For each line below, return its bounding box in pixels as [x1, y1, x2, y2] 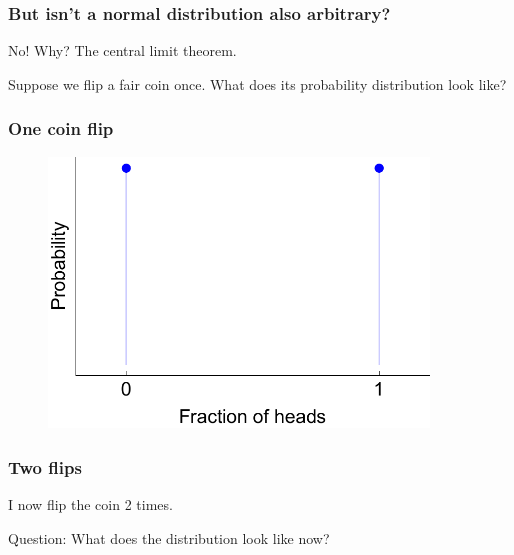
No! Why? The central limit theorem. [8, 40, 237, 61]
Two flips [8, 454, 82, 479]
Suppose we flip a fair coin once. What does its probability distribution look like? [8, 73, 507, 94]
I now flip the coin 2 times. [8, 494, 173, 515]
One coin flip [8, 116, 114, 141]
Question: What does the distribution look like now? [8, 527, 330, 548]
